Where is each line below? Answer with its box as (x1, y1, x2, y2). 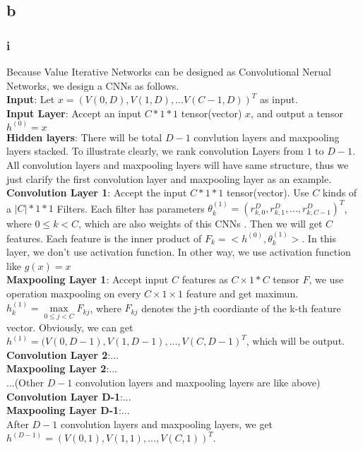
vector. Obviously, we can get (6, 319, 133, 334)
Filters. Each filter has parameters (56, 201, 205, 215)
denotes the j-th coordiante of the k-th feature (141, 300, 341, 315)
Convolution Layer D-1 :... (6, 389, 131, 403)
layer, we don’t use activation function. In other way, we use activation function (6, 244, 351, 259)
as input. (259, 92, 298, 107)
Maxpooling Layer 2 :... (6, 361, 117, 376)
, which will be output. (246, 333, 345, 348)
